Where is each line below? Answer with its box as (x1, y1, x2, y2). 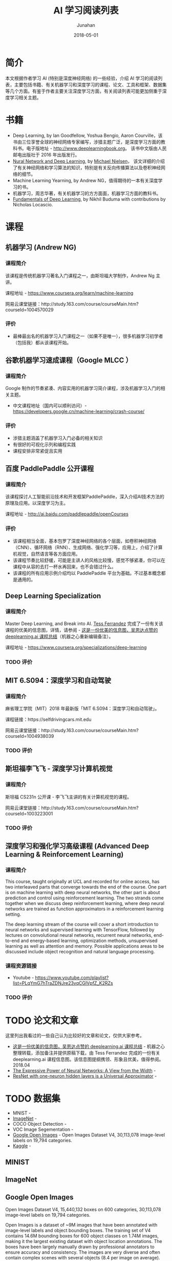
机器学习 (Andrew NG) (5, 243, 77, 252)
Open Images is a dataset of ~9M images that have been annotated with (5, 1221, 158, 1228)
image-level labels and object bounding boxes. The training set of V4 (5, 1227, 151, 1233)
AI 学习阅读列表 (53, 5, 119, 16)
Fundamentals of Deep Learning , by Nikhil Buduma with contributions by (12, 196, 166, 202)
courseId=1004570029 (5, 307, 54, 313)
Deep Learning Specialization (5, 592, 101, 600)
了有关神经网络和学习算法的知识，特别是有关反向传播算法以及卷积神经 (12, 164, 161, 170)
